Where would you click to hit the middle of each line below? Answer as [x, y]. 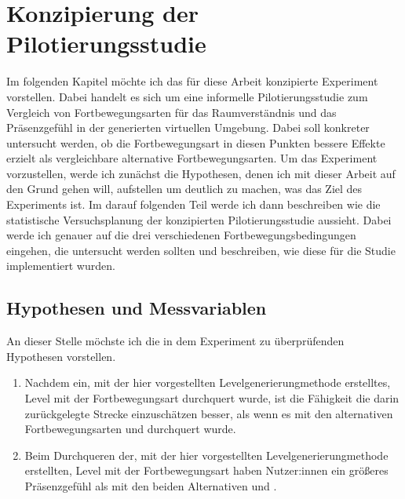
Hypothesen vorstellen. [61, 356]
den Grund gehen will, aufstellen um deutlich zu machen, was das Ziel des [184, 189]
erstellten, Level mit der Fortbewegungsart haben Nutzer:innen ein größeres [206, 470]
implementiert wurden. [61, 266]
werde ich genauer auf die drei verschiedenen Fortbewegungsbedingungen [181, 235]
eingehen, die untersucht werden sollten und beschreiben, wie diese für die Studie [201, 250]
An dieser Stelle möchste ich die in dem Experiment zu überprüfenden [175, 341]
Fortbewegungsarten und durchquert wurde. [130, 429]
